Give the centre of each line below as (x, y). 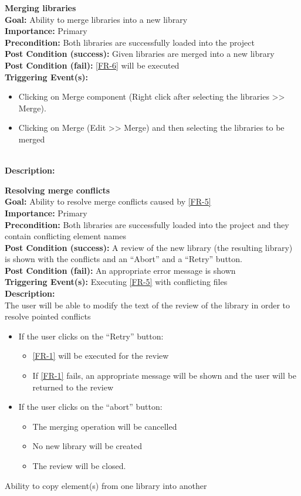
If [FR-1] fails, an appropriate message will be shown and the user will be (164, 376)
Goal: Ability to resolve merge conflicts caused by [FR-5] (108, 201)
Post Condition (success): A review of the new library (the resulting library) (149, 247)
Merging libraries (40, 8)
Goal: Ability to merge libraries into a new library (96, 19)
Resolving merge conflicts (58, 190)
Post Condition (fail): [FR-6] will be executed (92, 65)
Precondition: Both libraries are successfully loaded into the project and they (147, 224)
